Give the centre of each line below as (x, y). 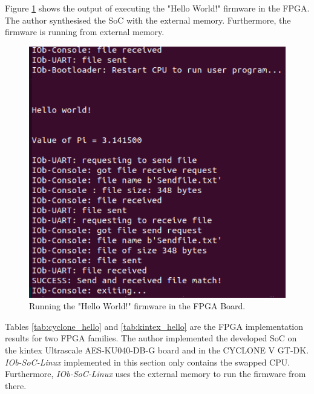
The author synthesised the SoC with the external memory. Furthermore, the (148, 20)
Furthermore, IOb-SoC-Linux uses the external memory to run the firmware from (155, 374)
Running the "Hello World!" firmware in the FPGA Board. (137, 306)
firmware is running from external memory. (85, 32)
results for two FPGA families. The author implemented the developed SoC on (151, 338)
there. (16, 385)
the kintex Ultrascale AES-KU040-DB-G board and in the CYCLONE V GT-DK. (157, 350)
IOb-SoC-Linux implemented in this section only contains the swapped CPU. (148, 362)
